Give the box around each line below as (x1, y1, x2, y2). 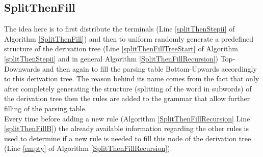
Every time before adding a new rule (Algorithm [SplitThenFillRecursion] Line (4, 113, 250, 123)
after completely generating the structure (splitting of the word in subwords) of (4, 83, 252, 93)
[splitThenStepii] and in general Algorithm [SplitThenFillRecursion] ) (4, 53, 219, 64)
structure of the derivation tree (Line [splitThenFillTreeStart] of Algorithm (4, 43, 238, 54)
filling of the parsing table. (4, 103, 87, 113)
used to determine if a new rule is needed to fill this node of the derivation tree (4, 133, 251, 143)
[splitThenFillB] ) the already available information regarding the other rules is (4, 123, 249, 134)
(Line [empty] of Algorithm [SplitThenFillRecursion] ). (4, 143, 172, 153)
